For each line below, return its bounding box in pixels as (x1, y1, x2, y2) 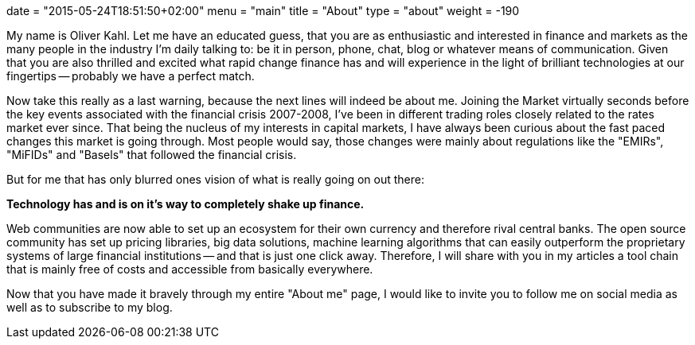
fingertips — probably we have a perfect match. (6, 69, 255, 83)
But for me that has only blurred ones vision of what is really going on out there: (6, 172, 424, 186)
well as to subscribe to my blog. (6, 300, 173, 314)
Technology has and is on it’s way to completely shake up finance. (6, 197, 365, 211)
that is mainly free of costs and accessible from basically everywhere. (6, 262, 373, 276)
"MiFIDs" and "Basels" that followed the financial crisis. (6, 148, 297, 161)
